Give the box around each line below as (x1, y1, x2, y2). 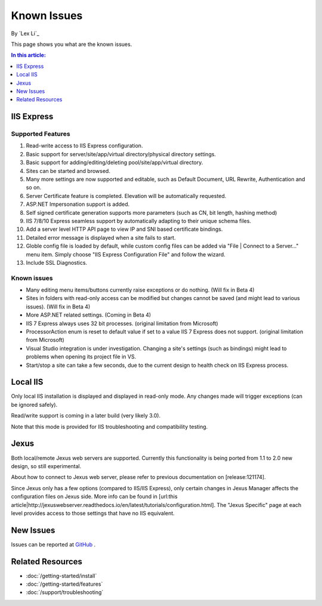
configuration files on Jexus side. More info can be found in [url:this (11, 493, 178, 500)
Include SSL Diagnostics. (26, 259, 88, 266)
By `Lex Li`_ (11, 30, 40, 37)
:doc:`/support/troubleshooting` (26, 589, 104, 596)
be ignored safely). (11, 401, 58, 408)
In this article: (11, 51, 46, 59)
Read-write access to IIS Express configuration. (26, 142, 143, 149)
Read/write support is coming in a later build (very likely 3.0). (11, 412, 161, 419)
